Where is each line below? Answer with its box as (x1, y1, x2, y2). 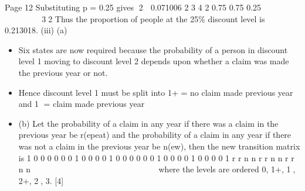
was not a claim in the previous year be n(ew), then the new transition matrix (18, 140, 300, 152)
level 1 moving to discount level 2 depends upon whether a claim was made (18, 55, 289, 67)
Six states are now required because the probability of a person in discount (18, 43, 288, 55)
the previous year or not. (18, 66, 108, 78)
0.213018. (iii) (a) (5, 24, 67, 36)
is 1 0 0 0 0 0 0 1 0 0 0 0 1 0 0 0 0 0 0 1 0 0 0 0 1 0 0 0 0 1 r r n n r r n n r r (18, 151, 294, 164)
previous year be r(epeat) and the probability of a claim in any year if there (18, 129, 292, 141)
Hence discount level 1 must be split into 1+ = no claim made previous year (18, 86, 293, 98)
